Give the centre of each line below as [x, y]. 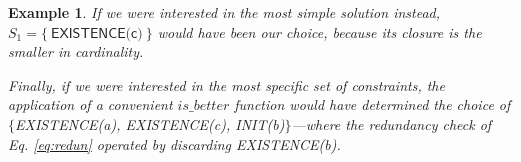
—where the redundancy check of [391, 123]
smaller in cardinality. [76, 51]
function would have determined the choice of [372, 104]
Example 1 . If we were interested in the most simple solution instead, [224, 12]
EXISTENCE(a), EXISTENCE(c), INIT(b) [150, 123]
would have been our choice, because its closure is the [319, 31]
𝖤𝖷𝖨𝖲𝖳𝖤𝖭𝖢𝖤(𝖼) [97, 33]
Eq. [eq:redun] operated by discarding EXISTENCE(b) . [174, 143]
